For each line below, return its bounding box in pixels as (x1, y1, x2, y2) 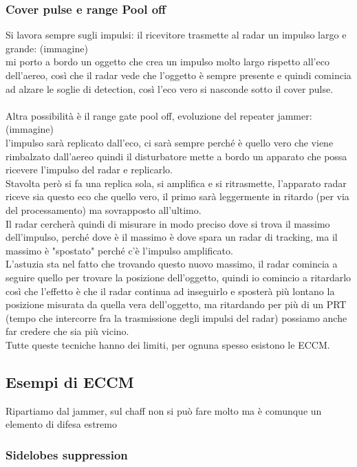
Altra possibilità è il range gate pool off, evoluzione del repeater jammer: (6, 108, 312, 122)
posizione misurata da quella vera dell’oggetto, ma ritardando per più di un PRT (6, 297, 347, 312)
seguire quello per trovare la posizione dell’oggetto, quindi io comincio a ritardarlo (6, 270, 351, 284)
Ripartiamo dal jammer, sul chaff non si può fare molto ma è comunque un (6, 403, 322, 417)
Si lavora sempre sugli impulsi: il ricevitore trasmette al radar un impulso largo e (6, 28, 347, 42)
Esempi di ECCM (6, 371, 134, 392)
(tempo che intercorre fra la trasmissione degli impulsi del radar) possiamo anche (6, 310, 347, 325)
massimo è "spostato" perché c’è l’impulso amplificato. (6, 243, 233, 257)
